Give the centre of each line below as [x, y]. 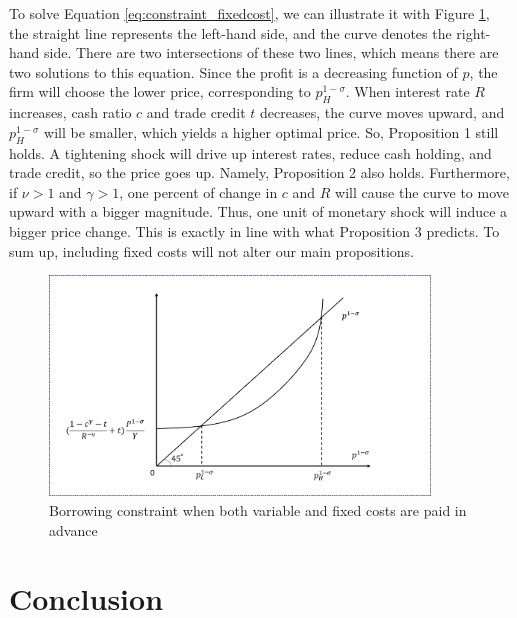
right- [473, 32]
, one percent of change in [198, 191]
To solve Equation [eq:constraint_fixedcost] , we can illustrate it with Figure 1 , [249, 13]
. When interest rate [407, 91]
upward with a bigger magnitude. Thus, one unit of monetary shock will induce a [258, 211]
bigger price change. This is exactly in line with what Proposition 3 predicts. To [254, 230]
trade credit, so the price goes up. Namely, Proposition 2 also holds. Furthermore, [259, 172]
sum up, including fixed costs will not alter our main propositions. [211, 250]
